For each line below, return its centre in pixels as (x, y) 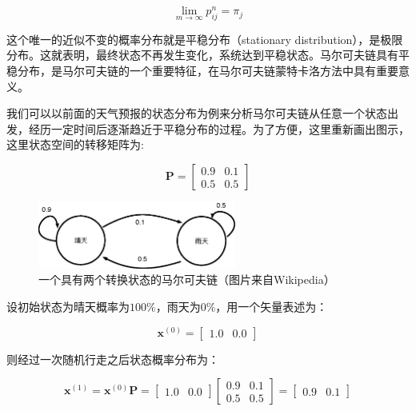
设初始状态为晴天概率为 (68, 306)
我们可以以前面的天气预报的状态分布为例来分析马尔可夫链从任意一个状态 (197, 113)
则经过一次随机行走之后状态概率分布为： (113, 359)
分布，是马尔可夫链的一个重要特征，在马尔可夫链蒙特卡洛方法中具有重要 (208, 71)
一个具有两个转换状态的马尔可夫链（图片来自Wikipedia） (187, 279)
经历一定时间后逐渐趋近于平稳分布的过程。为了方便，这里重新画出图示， (219, 128)
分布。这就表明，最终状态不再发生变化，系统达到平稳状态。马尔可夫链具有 (202, 55)
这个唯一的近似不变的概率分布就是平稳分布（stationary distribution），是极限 (205, 39)
